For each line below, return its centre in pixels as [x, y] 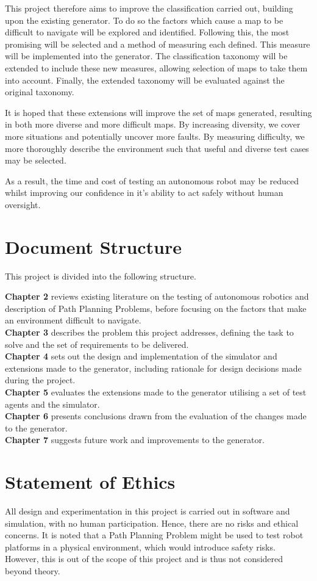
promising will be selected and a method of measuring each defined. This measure [158, 44]
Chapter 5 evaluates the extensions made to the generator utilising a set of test [156, 392]
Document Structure [94, 246]
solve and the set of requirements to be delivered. [97, 344]
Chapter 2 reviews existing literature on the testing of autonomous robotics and [157, 296]
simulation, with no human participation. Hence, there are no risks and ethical [152, 523]
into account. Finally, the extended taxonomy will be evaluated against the [145, 80]
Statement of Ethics [90, 482]
